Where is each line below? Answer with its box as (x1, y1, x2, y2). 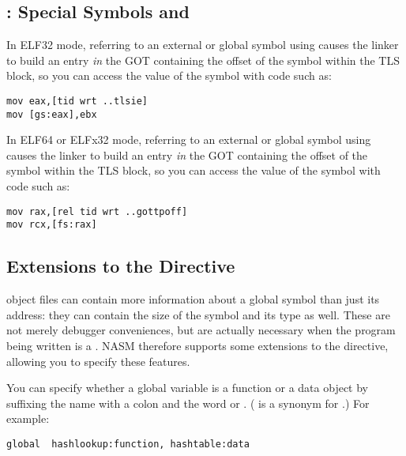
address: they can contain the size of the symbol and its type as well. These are (6, 306, 390, 322)
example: (6, 410, 50, 427)
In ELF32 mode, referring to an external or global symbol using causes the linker (6, 36, 399, 53)
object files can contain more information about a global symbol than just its (6, 291, 380, 307)
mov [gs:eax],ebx (6, 108, 97, 120)
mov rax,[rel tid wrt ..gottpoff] (6, 205, 188, 217)
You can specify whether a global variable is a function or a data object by (6, 379, 369, 396)
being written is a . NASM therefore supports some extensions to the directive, (6, 337, 389, 353)
